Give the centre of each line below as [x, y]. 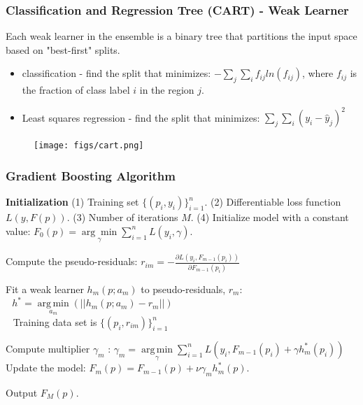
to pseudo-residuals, [183, 289]
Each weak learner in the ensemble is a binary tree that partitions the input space [181, 36]
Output [22, 392]
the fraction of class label [76, 90]
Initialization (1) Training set [72, 202]
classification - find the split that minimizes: [116, 73]
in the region [167, 90]
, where [318, 73]
